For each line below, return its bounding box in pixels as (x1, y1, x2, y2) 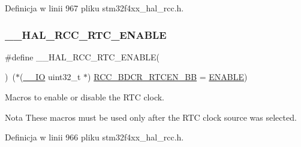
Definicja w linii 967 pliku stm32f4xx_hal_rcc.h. (5, 2, 184, 14)
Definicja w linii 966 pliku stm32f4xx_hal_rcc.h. (5, 131, 184, 143)
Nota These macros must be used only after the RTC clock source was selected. (5, 111, 297, 123)
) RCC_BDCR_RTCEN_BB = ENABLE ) (88, 71, 248, 83)
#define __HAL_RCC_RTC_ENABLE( (5, 50, 160, 63)
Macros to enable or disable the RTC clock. (5, 91, 165, 103)
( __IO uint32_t (19, 71, 81, 83)
